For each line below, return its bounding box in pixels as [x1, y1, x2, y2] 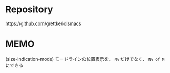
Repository [5, 4, 53, 15]
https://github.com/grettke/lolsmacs [5, 20, 81, 27]
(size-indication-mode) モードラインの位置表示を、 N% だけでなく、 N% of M [5, 56, 165, 62]
